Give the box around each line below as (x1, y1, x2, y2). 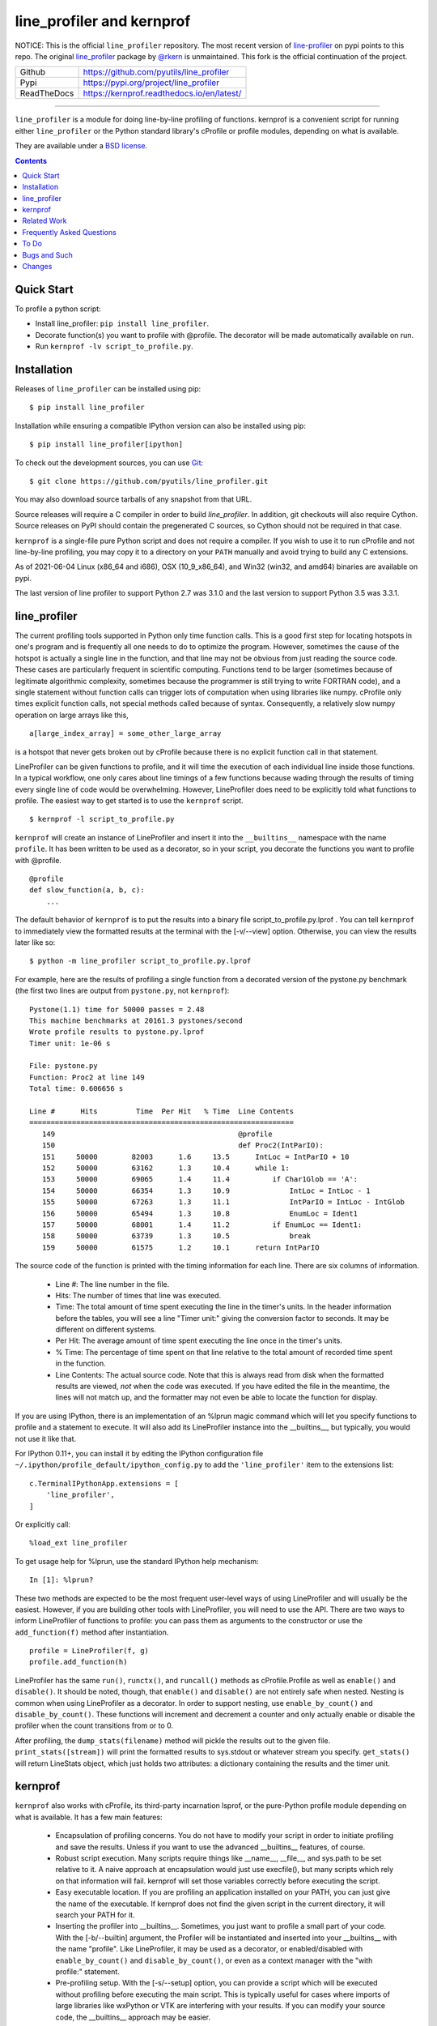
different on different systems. (55, 1325, 157, 1335)
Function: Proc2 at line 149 (29, 1072, 145, 1082)
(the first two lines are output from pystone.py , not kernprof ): (15, 985, 230, 996)
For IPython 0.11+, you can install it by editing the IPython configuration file (15, 1448, 264, 1458)
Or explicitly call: (15, 1519, 70, 1529)
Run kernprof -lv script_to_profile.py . (35, 341, 193, 352)
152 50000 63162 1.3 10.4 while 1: (41, 1164, 291, 1173)
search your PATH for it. (55, 1910, 135, 1920)
